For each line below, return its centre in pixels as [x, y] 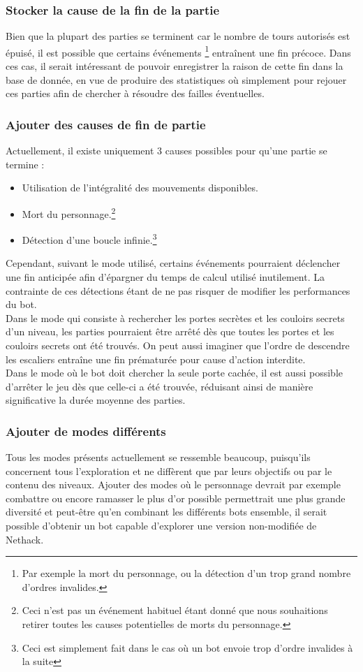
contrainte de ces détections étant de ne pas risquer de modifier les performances [178, 290]
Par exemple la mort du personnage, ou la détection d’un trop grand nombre [186, 573]
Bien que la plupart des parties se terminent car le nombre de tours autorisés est [178, 36]
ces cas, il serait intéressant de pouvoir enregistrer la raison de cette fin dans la [175, 66]
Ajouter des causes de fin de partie [106, 124]
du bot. [21, 304]
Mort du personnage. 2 [69, 212]
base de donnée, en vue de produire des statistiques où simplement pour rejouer [176, 79]
